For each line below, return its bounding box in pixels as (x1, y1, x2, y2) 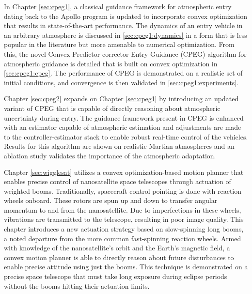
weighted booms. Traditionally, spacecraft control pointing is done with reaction (4, 186, 242, 196)
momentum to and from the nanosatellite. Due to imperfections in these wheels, (4, 204, 241, 215)
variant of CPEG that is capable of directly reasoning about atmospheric (4, 103, 220, 113)
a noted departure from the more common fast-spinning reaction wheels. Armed (4, 233, 241, 243)
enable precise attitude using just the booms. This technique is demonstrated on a (4, 262, 248, 272)
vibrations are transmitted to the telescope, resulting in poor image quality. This (4, 214, 244, 224)
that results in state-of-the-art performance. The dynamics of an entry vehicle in (4, 20, 243, 31)
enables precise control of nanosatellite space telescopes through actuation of (4, 176, 231, 186)
